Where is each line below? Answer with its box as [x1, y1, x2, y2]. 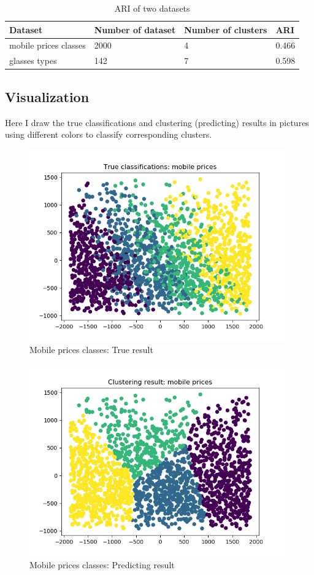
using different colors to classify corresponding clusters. [5, 128, 212, 141]
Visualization [5, 87, 90, 106]
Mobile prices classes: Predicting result [29, 558, 175, 571]
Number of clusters [184, 23, 267, 36]
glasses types [9, 54, 57, 67]
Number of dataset [94, 23, 176, 36]
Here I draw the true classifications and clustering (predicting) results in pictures [5, 116, 309, 129]
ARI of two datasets [114, 2, 190, 14]
